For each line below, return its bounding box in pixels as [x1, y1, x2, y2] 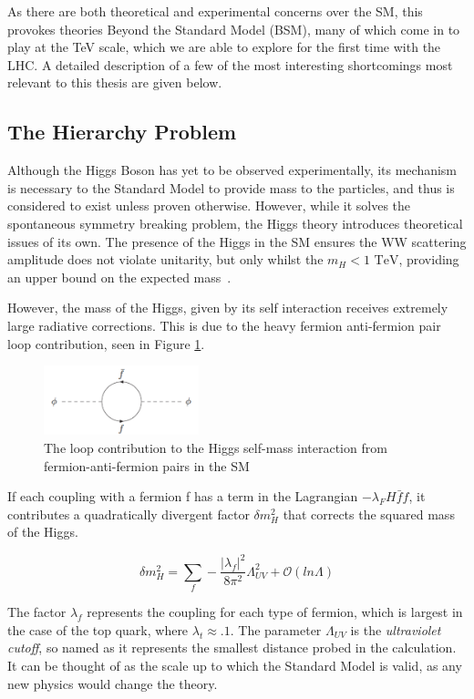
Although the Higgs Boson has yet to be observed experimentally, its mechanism [7, 160, 458, 180]
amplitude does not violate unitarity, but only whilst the [7, 250, 324, 269]
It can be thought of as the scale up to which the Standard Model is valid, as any [7, 656, 462, 675]
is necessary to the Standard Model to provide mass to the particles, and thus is [7, 178, 455, 197]
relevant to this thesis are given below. [7, 73, 222, 92]
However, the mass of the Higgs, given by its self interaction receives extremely [7, 298, 448, 317]
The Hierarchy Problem [7, 118, 237, 146]
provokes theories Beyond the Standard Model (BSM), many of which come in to [7, 19, 460, 38]
